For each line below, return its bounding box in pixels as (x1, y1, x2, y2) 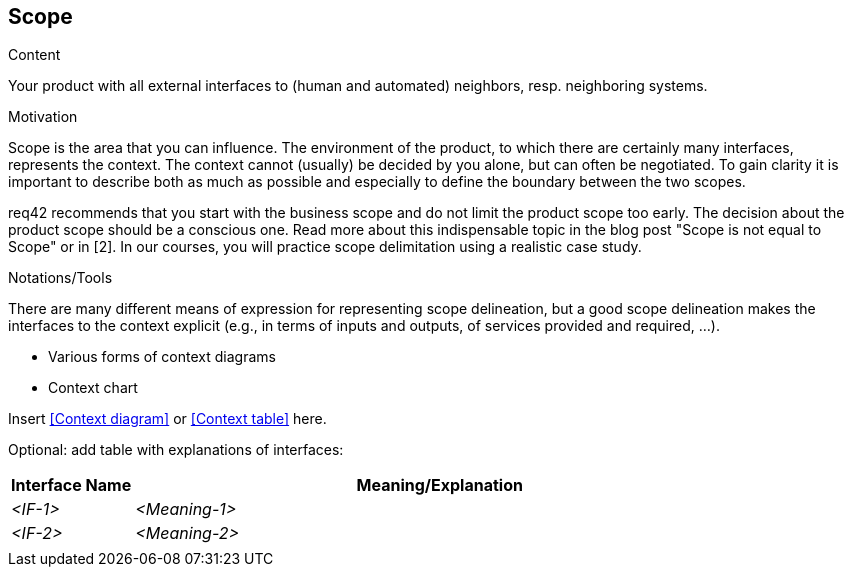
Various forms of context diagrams (48, 348, 276, 366)
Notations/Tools (8, 269, 113, 287)
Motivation (8, 108, 78, 126)
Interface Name (11, 475, 132, 496)
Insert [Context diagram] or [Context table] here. (8, 410, 327, 428)
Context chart (48, 379, 138, 397)
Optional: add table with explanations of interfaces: (8, 441, 344, 459)
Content (8, 46, 61, 64)
